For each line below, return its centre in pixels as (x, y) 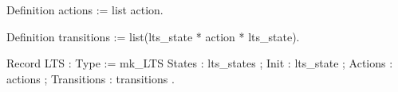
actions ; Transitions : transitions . (91, 78)
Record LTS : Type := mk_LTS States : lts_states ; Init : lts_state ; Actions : (200, 63)
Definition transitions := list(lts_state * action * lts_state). (153, 36)
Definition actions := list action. (85, 10)
